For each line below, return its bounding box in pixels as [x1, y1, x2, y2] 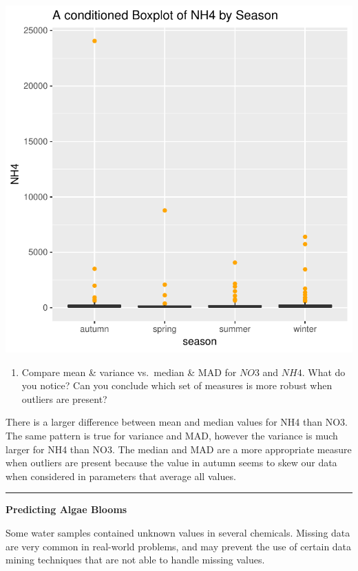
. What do [302, 364, 346, 379]
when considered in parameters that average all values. [6, 468, 236, 483]
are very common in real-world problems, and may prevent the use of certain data [6, 539, 352, 553]
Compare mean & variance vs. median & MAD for [21, 364, 237, 379]
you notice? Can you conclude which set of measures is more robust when [21, 378, 333, 393]
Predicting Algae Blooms [6, 502, 127, 517]
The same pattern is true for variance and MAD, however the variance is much [6, 428, 338, 442]
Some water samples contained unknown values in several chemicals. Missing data [6, 525, 350, 539]
